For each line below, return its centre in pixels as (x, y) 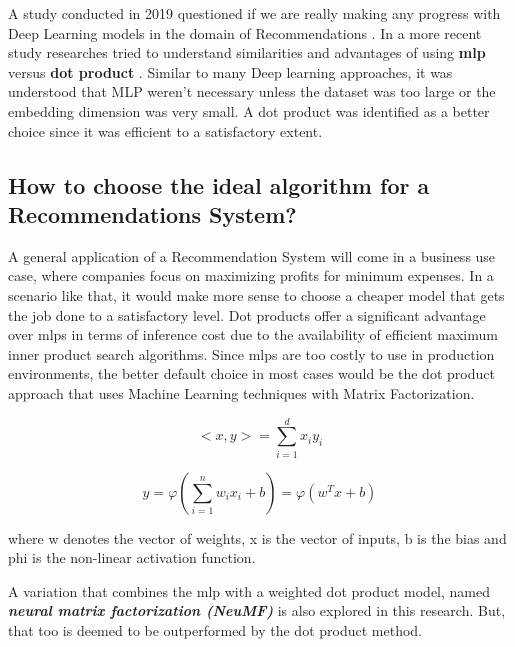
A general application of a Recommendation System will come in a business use (252, 255)
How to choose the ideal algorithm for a (219, 184)
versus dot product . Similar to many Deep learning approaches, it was (230, 71)
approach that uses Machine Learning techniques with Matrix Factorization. (241, 392)
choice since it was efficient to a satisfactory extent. (165, 130)
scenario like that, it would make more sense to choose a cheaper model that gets (256, 294)
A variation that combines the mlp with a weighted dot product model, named (249, 590)
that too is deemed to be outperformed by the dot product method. (215, 630)
